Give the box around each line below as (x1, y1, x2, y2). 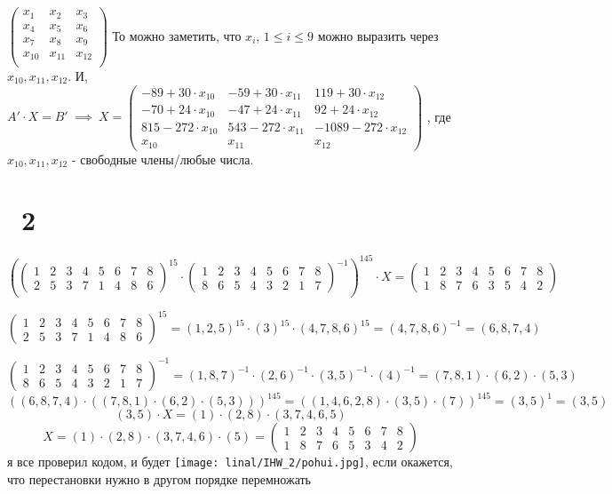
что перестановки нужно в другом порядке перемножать (7, 470, 312, 489)
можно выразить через (317, 26, 439, 44)
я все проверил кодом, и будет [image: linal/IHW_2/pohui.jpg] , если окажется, (7, 452, 453, 471)
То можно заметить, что (112, 26, 242, 44)
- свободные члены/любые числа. (71, 149, 254, 168)
